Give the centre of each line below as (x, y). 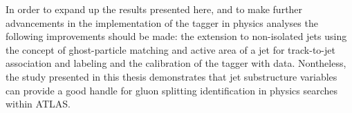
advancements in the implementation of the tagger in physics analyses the (162, 22)
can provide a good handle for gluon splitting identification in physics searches (172, 90)
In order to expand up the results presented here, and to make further (154, 9)
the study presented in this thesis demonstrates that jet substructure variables (172, 76)
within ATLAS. (38, 104)
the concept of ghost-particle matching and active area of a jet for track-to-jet (170, 49)
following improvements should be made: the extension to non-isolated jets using (176, 36)
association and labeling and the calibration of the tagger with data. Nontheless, (176, 63)
